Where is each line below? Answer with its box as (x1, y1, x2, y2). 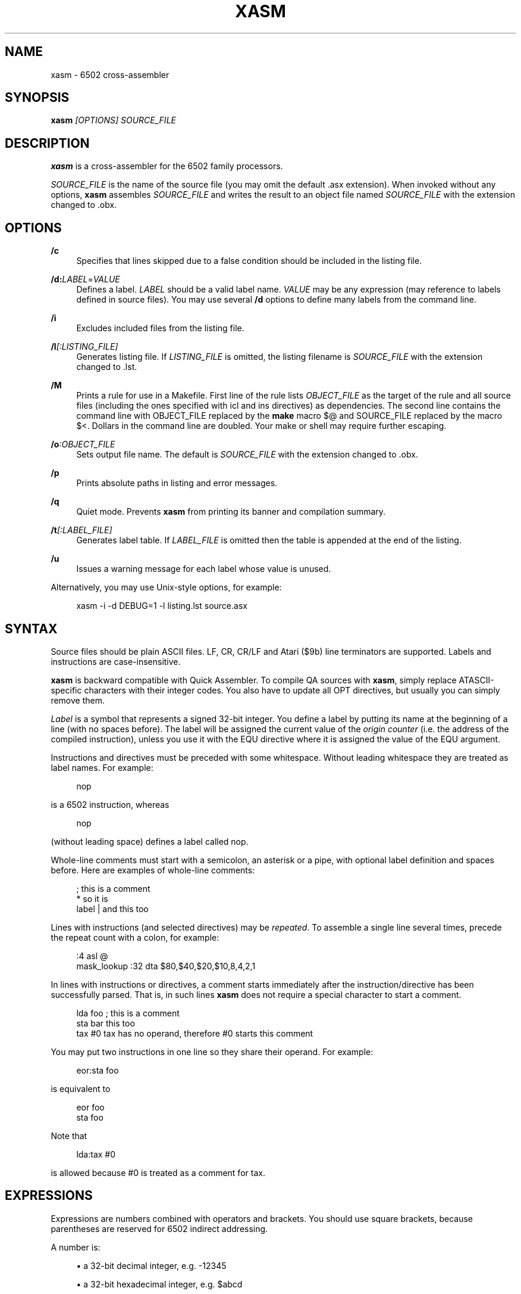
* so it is (76, 893, 108, 904)
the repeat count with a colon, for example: (51, 932, 219, 942)
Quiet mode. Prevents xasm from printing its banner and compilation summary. (76, 506, 386, 517)
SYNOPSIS (5, 90, 70, 105)
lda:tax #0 (76, 1149, 116, 1159)
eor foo (76, 1102, 105, 1112)
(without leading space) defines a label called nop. (51, 836, 249, 847)
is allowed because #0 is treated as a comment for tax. (51, 1167, 265, 1178)
